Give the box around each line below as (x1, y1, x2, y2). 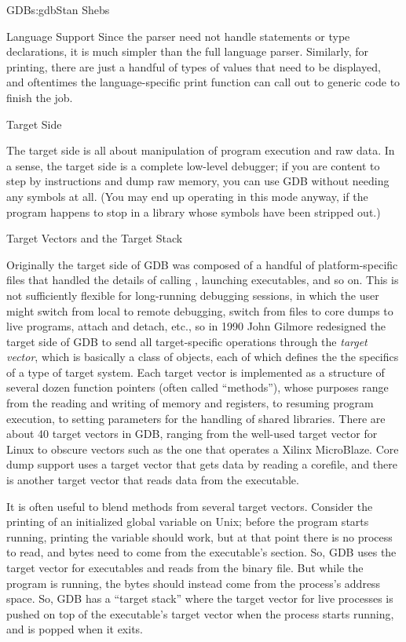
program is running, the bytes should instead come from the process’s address (6, 575, 381, 591)
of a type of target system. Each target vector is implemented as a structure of (6, 363, 385, 380)
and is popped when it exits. (6, 621, 144, 637)
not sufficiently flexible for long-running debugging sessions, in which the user (6, 286, 379, 303)
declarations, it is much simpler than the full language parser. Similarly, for (6, 43, 369, 60)
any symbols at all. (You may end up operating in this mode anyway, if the (6, 188, 368, 204)
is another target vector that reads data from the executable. (6, 472, 299, 488)
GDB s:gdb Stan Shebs (6, 2, 110, 17)
